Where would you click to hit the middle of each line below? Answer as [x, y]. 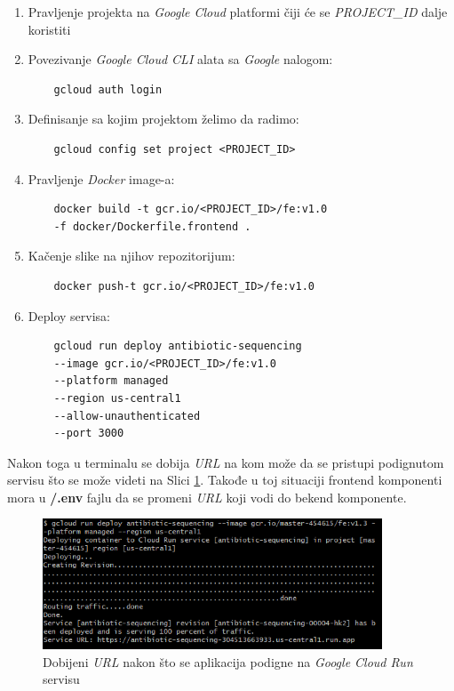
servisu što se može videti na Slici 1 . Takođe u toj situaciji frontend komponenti [225, 480]
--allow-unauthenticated [127, 416]
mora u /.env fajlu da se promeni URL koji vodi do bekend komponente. [207, 497]
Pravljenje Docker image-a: [101, 178]
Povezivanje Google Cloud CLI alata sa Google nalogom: [180, 59]
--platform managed [111, 381]
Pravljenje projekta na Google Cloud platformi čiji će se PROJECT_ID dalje [238, 12]
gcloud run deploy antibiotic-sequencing [178, 346]
